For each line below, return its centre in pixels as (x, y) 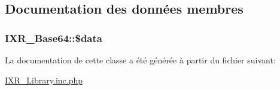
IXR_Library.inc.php (44, 80)
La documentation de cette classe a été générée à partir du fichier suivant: (140, 60)
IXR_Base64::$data (54, 38)
